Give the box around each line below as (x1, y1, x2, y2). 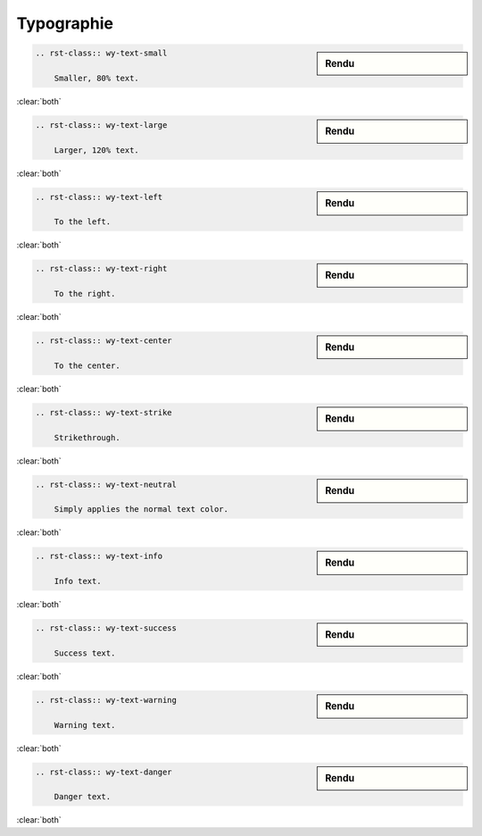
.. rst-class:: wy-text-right (35, 263, 168, 274)
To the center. (54, 360, 120, 371)
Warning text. (54, 720, 116, 730)
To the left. (54, 217, 112, 227)
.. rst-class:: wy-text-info (35, 551, 163, 562)
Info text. (54, 576, 102, 587)
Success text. (54, 648, 116, 658)
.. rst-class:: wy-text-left (35, 192, 163, 202)
